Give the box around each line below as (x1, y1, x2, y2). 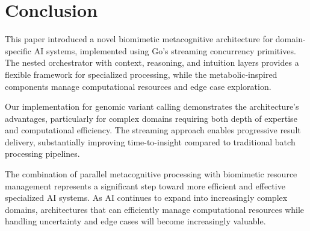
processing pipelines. (5, 147, 80, 160)
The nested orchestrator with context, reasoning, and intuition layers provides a (5, 56, 299, 69)
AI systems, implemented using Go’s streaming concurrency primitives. (34, 44, 296, 57)
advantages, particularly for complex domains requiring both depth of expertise (5, 112, 297, 124)
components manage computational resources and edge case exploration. (5, 80, 271, 92)
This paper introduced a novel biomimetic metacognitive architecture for (5, 33, 273, 45)
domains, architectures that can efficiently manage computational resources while (5, 203, 305, 215)
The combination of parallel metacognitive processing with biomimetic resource (5, 168, 297, 180)
